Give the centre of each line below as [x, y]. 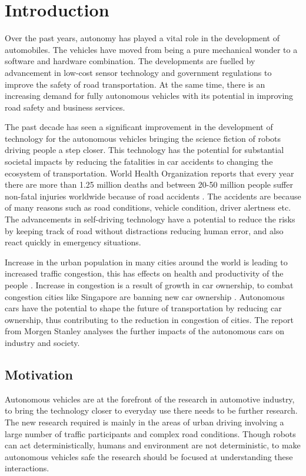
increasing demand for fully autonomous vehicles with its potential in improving [149, 96]
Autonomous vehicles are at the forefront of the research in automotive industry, [150, 399]
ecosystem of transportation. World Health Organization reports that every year [149, 173]
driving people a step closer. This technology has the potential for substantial [144, 150]
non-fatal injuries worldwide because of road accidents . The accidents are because [153, 196]
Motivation [39, 374]
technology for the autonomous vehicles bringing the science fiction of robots [143, 138]
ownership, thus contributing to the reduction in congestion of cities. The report [149, 319]
